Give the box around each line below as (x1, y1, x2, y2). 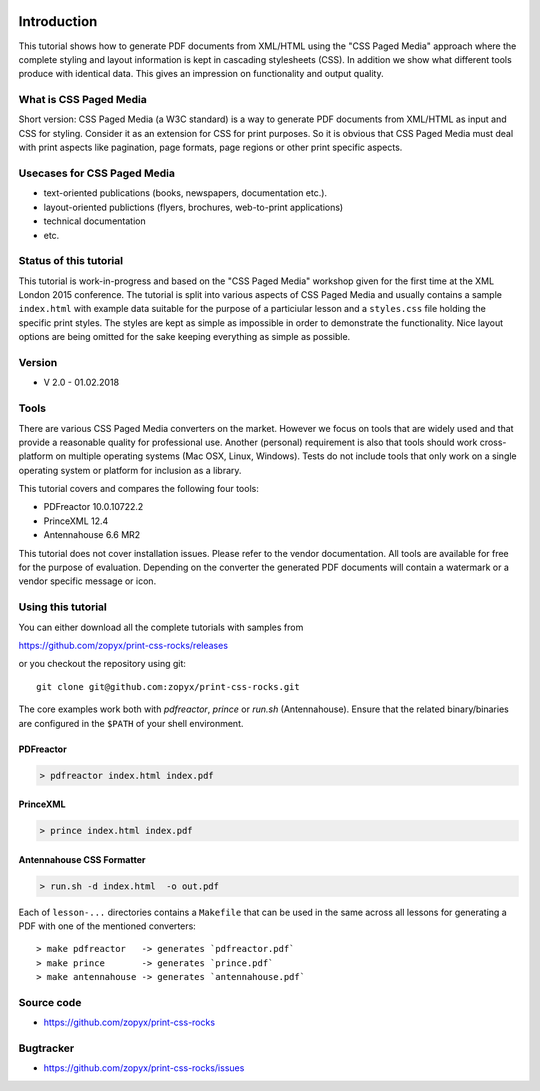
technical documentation (43, 215, 146, 227)
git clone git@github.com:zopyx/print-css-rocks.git (36, 681, 300, 692)
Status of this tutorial (18, 254, 124, 268)
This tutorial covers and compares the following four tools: (18, 483, 259, 495)
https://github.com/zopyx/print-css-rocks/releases (18, 639, 229, 651)
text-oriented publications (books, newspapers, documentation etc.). (43, 187, 328, 199)
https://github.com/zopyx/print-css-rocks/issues (43, 1062, 245, 1074)
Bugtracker (18, 1041, 75, 1055)
